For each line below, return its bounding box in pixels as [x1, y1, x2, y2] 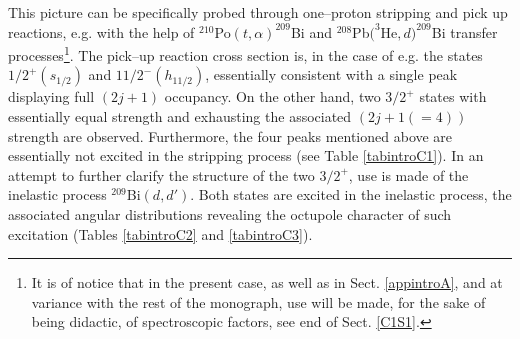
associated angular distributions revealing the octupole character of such [8, 204, 452, 224]
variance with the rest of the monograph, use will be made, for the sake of [31, 291, 486, 312]
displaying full [8, 86, 95, 107]
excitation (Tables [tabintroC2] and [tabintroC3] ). [8, 223, 313, 244]
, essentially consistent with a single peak [205, 64, 458, 85]
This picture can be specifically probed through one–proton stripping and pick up [8, 2, 508, 22]
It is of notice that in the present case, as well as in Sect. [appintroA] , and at [31, 272, 503, 293]
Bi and [290, 21, 332, 42]
